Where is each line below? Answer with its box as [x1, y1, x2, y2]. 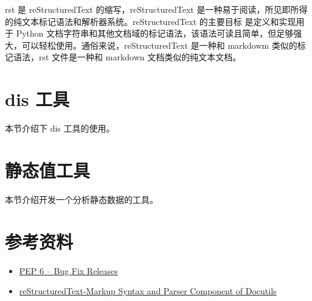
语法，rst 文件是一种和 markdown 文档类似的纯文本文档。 [13, 51, 241, 63]
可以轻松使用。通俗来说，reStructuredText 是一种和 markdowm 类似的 [21, 38, 297, 51]
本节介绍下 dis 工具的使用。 [5, 122, 115, 135]
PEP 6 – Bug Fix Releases [19, 264, 118, 277]
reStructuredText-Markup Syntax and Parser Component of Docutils [19, 285, 277, 297]
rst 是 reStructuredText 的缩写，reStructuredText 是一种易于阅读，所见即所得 [5, 3, 308, 15]
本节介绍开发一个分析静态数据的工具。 [5, 193, 158, 205]
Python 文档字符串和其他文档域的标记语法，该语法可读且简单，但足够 [16, 27, 294, 40]
